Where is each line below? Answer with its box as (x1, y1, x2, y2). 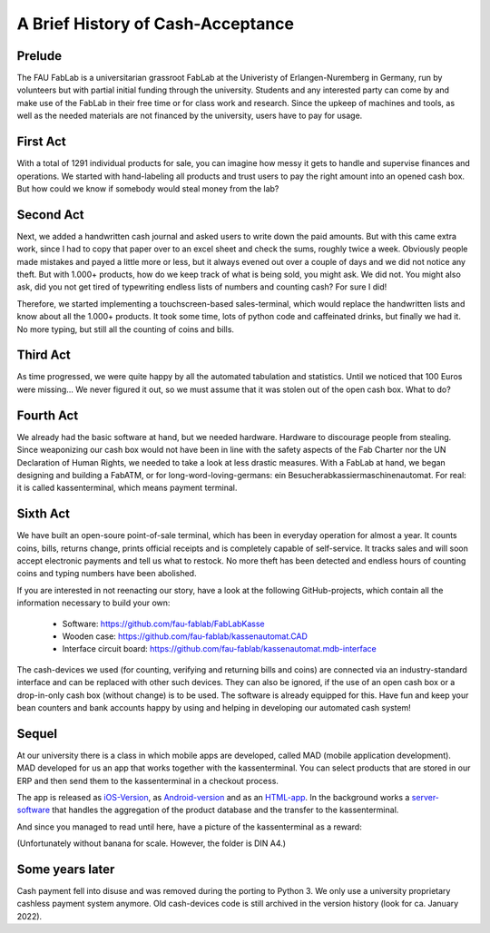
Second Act (16, 207, 85, 222)
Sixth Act (16, 506, 70, 522)
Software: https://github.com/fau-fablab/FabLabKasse (62, 618, 265, 629)
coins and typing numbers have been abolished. (16, 568, 197, 579)
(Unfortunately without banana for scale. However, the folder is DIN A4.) (16, 838, 286, 849)
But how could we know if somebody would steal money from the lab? (16, 182, 279, 194)
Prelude (16, 48, 63, 64)
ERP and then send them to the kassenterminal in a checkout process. (16, 775, 279, 786)
